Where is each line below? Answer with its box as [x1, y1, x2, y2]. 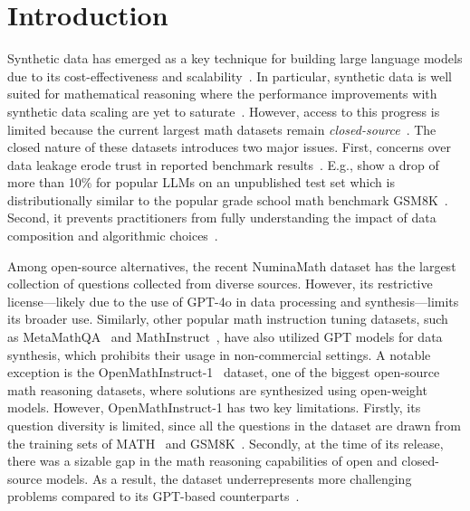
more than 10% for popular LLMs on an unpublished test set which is [7, 173, 395, 192]
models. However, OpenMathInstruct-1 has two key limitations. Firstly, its [7, 398, 421, 417]
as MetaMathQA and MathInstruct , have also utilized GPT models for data [7, 327, 443, 346]
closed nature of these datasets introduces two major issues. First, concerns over [7, 137, 451, 156]
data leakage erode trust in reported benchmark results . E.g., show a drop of [7, 155, 439, 174]
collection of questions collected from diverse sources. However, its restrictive [7, 274, 433, 293]
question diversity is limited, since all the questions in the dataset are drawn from [7, 416, 461, 434]
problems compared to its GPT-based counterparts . [7, 487, 300, 506]
